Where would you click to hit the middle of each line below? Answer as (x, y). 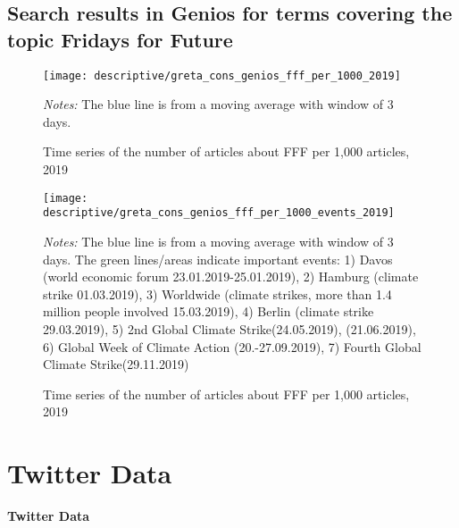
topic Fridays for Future (120, 39)
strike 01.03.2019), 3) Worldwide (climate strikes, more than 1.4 (217, 293)
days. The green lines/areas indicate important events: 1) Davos (218, 259)
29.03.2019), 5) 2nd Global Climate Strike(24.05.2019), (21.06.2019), (229, 328)
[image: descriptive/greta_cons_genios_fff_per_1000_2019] (222, 75)
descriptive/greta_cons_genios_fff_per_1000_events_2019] (219, 213)
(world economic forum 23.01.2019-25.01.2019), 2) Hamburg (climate (231, 277)
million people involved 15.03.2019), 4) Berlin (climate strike (209, 311)
